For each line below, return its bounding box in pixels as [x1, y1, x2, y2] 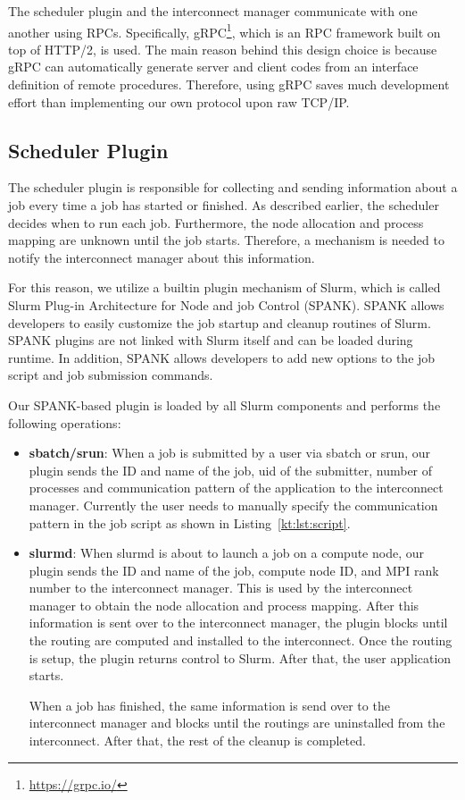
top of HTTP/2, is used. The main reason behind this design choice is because [8, 39, 437, 58]
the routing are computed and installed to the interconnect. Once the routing [29, 631, 453, 650]
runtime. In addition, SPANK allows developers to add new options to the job [8, 348, 436, 366]
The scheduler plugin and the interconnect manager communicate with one [8, 2, 418, 20]
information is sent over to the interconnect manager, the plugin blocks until [29, 613, 448, 632]
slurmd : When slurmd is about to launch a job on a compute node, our [29, 543, 424, 562]
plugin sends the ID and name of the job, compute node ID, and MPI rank [29, 560, 439, 579]
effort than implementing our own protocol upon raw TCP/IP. [8, 92, 350, 111]
